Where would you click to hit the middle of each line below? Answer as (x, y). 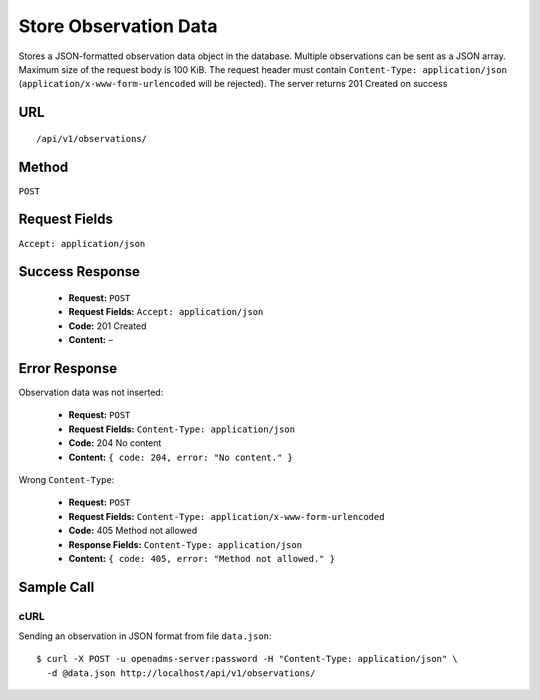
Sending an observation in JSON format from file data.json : (145, 636)
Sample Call (56, 586)
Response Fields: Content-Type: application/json (185, 544)
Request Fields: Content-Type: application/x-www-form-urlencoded (226, 516)
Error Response (68, 368)
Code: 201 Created (107, 326)
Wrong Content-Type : (66, 479)
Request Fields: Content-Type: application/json (181, 429)
